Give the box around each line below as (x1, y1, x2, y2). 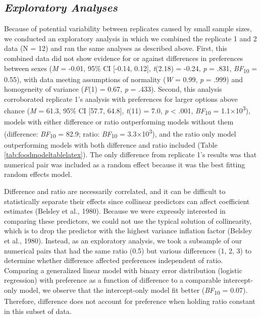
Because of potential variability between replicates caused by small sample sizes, (4, 23, 252, 34)
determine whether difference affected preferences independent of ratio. (4, 255, 223, 266)
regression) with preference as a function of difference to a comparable (4, 275, 221, 285)
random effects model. (4, 169, 72, 179)
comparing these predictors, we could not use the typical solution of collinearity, (4, 215, 252, 226)
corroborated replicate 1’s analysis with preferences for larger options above (4, 93, 238, 104)
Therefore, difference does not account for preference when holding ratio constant (4, 296, 255, 306)
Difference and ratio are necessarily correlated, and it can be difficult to (4, 186, 226, 197)
